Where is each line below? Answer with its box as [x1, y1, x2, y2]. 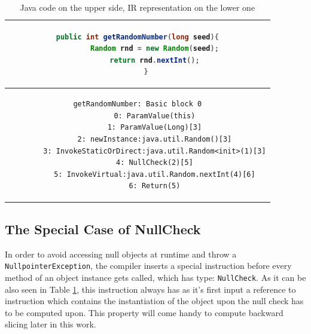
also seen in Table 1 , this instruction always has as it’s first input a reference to [5, 283, 296, 295]
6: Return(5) [129, 182, 181, 191]
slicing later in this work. [5, 318, 96, 330]
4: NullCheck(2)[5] [115, 158, 193, 167]
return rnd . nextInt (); [109, 56, 200, 65]
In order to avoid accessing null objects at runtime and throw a [5, 247, 237, 260]
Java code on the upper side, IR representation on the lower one [20, 1, 255, 13]
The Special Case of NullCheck [5, 219, 201, 238]
